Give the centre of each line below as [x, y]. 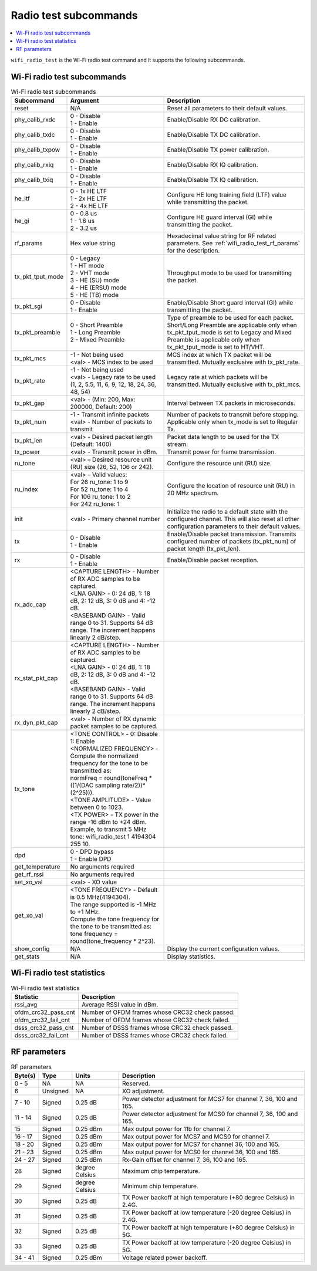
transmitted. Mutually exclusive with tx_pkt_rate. [234, 362]
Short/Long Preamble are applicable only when [232, 325]
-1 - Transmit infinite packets [110, 415]
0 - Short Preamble [97, 325]
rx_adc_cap [30, 604]
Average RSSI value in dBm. [120, 1005]
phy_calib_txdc [35, 135]
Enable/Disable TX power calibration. [218, 150]
